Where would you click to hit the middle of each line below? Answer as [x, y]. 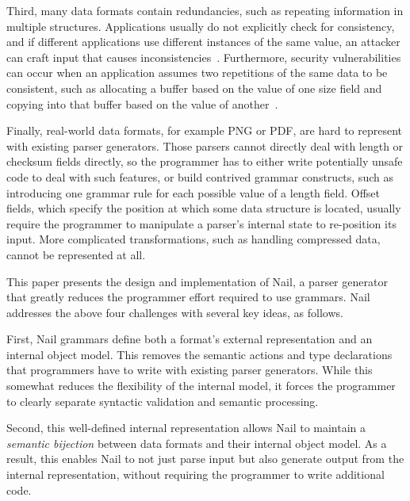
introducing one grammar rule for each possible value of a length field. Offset [193, 192]
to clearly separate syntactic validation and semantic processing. [163, 401]
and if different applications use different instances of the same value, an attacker [203, 42]
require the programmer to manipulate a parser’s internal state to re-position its [201, 223]
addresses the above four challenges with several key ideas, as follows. [175, 312]
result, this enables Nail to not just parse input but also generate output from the [205, 459]
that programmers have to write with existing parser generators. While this [190, 370]
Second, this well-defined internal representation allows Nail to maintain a [186, 428]
